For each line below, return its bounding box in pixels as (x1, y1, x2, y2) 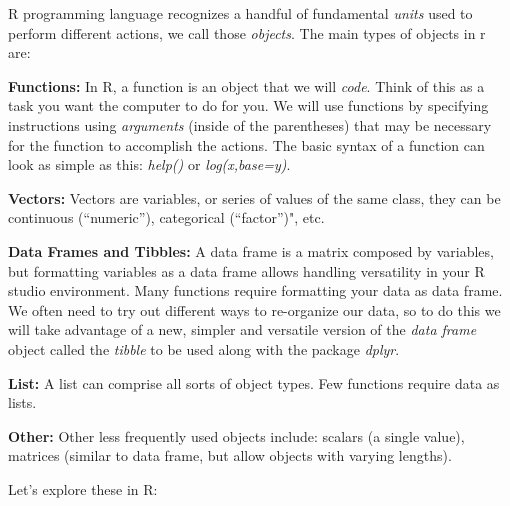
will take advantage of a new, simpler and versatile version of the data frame (8, 319, 477, 340)
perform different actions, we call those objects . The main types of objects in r (8, 22, 486, 43)
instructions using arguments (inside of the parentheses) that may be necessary (8, 114, 492, 135)
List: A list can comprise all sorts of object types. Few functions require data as (8, 372, 500, 393)
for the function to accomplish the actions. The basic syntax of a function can (8, 134, 485, 155)
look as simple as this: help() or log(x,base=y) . (8, 154, 291, 175)
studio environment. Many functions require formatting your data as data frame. (8, 280, 503, 301)
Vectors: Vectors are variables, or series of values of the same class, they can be (8, 187, 501, 208)
